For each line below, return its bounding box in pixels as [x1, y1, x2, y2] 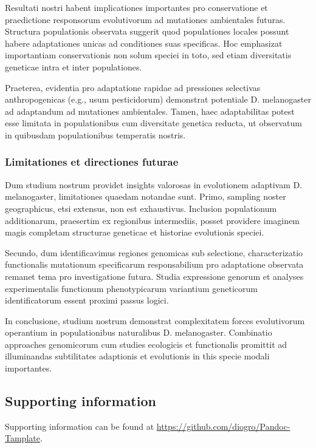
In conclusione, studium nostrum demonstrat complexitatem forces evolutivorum [5, 314, 305, 327]
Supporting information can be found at [5, 419, 154, 432]
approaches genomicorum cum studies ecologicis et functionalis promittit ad [5, 338, 287, 350]
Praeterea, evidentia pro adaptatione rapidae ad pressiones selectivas [5, 81, 261, 93]
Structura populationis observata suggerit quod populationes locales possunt [5, 25, 289, 38]
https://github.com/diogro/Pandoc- [156, 419, 290, 432]
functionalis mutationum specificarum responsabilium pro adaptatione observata [5, 258, 304, 271]
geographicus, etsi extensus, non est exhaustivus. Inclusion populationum [5, 202, 277, 214]
